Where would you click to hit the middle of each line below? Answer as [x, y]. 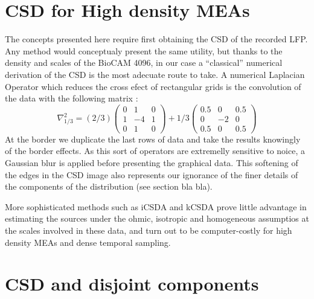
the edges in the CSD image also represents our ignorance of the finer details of [152, 174]
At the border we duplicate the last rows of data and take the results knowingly [153, 139]
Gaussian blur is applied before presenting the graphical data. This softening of [152, 163]
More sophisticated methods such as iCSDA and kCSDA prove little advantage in [156, 206]
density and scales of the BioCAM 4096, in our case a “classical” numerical [144, 63]
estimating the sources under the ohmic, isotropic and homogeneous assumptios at [157, 218]
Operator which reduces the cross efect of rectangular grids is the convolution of [153, 86]
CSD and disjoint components [132, 284]
